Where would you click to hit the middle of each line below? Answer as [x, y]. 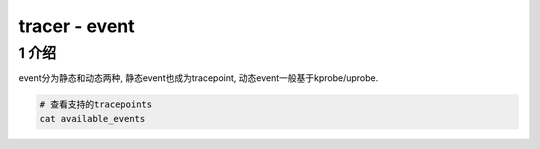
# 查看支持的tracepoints [96, 104]
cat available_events [92, 118]
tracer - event [76, 26]
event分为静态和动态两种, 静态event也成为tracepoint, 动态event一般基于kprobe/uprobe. [198, 78]
